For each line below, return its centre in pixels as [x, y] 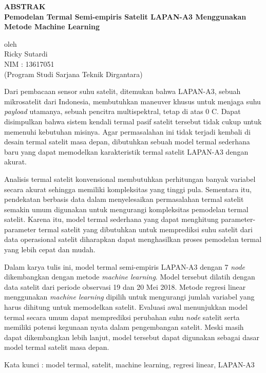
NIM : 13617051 [29, 63]
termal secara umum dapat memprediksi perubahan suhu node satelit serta [122, 317]
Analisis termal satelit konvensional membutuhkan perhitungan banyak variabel [130, 179]
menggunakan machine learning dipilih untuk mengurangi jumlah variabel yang [129, 297]
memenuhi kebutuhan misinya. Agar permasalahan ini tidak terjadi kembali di [127, 131]
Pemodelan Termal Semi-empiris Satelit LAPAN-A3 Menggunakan [125, 16]
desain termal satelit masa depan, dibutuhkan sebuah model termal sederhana [127, 142]
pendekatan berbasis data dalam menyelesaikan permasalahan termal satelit [124, 199]
